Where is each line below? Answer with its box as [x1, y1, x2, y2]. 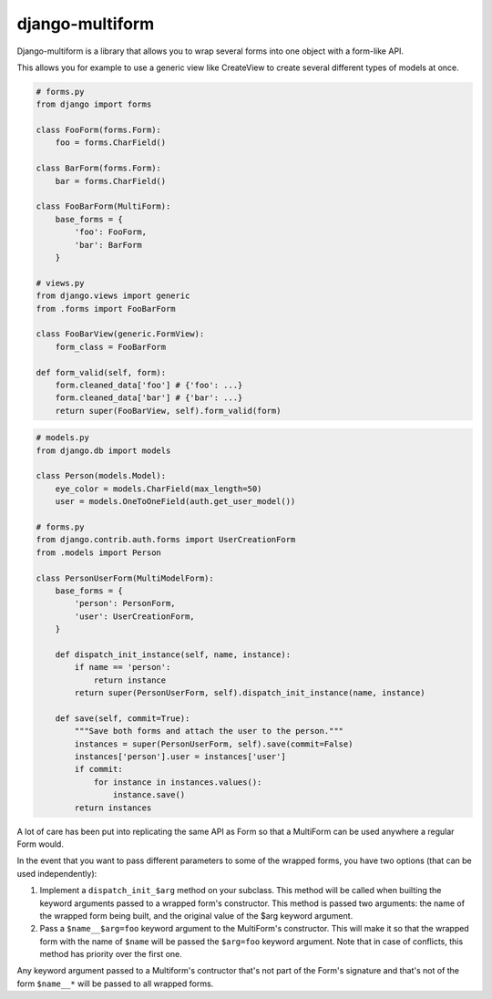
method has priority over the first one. [39, 949, 182, 960]
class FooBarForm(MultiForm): [36, 201, 171, 211]
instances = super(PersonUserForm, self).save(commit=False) [74, 738, 354, 749]
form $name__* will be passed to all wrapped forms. [16, 978, 214, 989]
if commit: [74, 764, 123, 775]
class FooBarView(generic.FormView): [36, 329, 205, 339]
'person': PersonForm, [74, 598, 177, 609]
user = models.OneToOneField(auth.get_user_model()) [55, 497, 296, 507]
